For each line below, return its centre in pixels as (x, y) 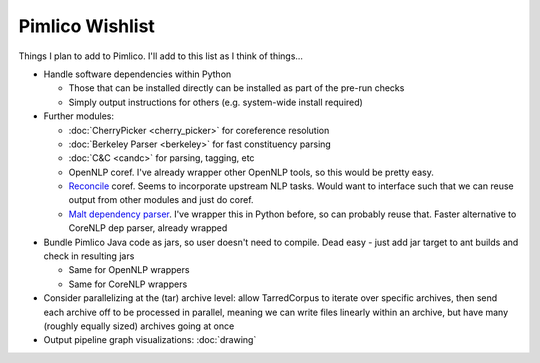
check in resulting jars (89, 256)
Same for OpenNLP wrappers (129, 270)
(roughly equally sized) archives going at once (139, 326)
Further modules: (79, 116)
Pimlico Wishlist (86, 26)
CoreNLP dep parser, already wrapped (148, 228)
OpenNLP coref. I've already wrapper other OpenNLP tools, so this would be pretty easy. (251, 172)
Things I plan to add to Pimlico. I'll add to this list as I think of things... (161, 56)
